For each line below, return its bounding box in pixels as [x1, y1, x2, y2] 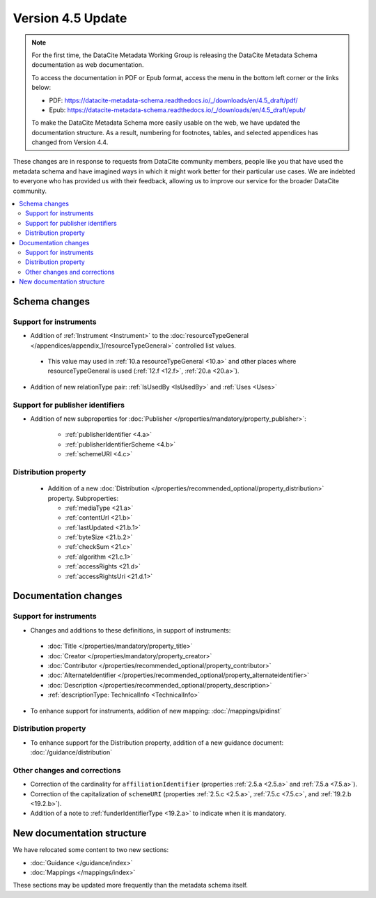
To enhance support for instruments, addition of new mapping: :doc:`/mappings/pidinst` [30, 706, 282, 715]
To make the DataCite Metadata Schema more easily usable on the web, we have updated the [31, 118, 301, 127]
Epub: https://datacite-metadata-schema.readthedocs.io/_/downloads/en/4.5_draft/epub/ [49, 105, 306, 114]
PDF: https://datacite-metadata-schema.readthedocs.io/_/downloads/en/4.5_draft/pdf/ [49, 96, 298, 104]
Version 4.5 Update [13, 10, 127, 26]
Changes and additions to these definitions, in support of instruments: [30, 626, 231, 634]
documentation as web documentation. [31, 61, 144, 69]
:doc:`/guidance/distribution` [30, 748, 113, 757]
